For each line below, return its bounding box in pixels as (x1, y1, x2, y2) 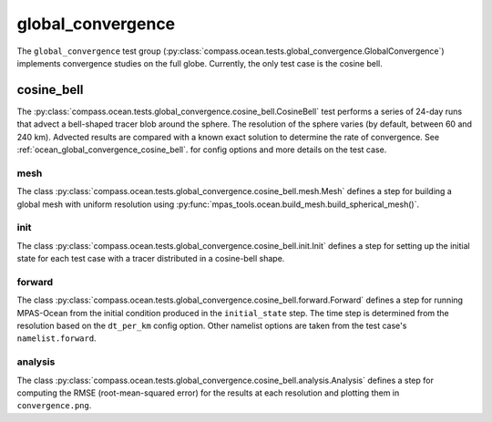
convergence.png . (16, 400, 92, 411)
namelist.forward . (16, 333, 97, 344)
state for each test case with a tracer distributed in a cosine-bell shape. (16, 253, 285, 264)
